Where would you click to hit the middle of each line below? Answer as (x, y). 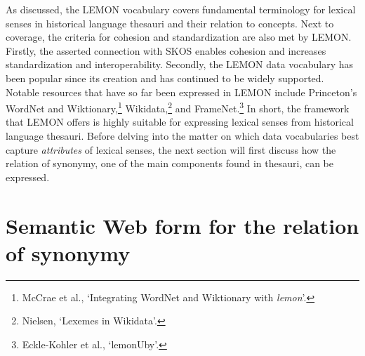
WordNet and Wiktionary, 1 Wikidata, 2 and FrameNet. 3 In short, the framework (178, 107)
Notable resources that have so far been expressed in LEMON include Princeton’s (181, 92)
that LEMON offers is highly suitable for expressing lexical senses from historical (180, 122)
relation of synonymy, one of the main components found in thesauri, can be (170, 163)
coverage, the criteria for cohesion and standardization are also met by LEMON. (179, 37)
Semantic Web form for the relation (182, 225)
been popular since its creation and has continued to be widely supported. (165, 78)
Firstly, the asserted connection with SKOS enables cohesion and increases (166, 50)
